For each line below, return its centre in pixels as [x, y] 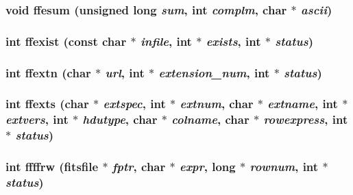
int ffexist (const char [66, 41]
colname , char [210, 119]
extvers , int [37, 119]
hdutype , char [120, 119]
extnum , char [217, 104]
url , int [125, 72]
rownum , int [284, 167]
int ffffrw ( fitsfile [52, 167]
